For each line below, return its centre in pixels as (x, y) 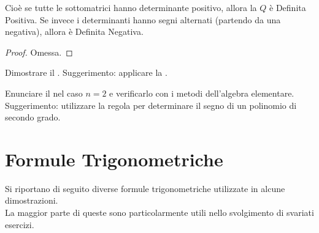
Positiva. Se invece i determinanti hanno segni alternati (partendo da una (143, 19)
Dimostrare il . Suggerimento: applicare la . (86, 72)
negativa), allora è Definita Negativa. (74, 31)
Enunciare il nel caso (44, 93)
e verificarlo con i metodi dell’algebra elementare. (202, 93)
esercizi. (20, 224)
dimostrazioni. (32, 200)
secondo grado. (33, 117)
